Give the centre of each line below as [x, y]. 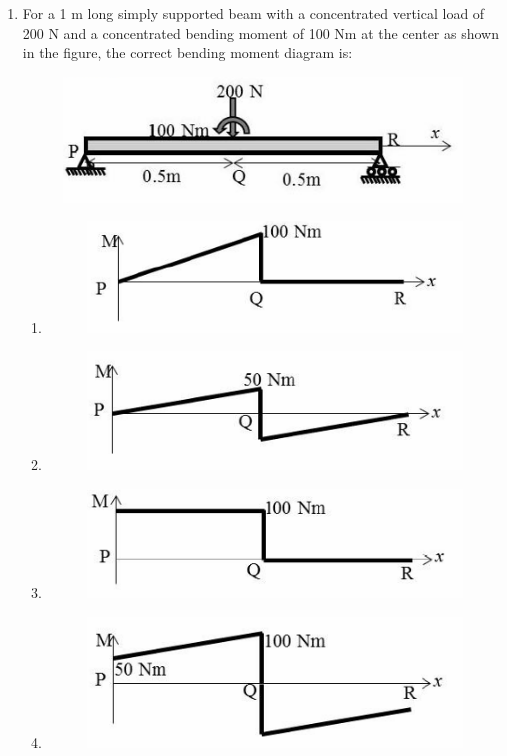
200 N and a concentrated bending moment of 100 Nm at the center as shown [260, 32]
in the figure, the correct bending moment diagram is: [187, 52]
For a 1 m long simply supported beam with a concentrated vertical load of [253, 13]
